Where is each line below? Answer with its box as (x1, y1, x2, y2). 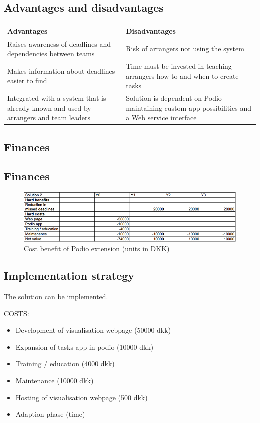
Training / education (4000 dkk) (15, 358, 115, 369)
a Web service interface (126, 112, 197, 123)
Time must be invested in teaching (126, 60, 232, 71)
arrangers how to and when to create (126, 70, 239, 81)
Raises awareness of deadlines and (7, 38, 111, 49)
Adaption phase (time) (15, 409, 85, 419)
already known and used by (7, 102, 91, 113)
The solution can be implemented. (4, 291, 108, 301)
